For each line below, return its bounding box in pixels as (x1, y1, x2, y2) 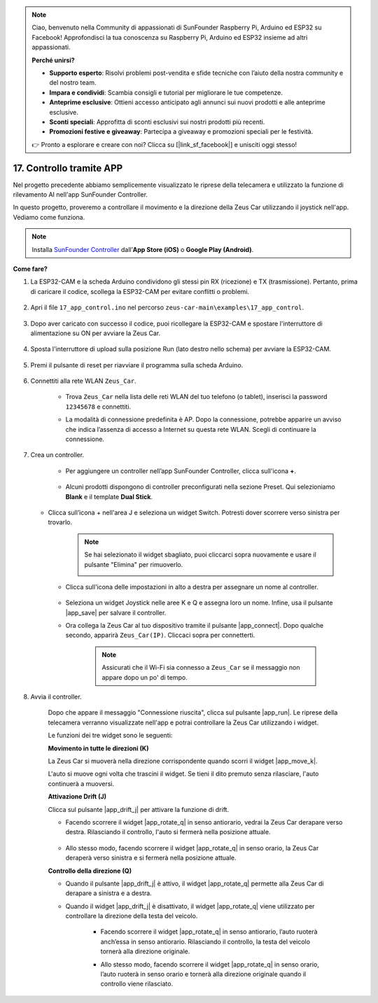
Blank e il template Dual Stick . (65, 492, 153, 500)
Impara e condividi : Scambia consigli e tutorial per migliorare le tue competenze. (49, 88, 283, 97)
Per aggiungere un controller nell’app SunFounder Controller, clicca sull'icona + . (65, 466, 297, 475)
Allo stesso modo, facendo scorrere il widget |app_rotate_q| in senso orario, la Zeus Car (65, 843, 319, 852)
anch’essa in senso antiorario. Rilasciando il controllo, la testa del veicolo (100, 937, 311, 946)
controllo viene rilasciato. (100, 980, 174, 988)
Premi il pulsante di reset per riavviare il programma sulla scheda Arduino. (30, 360, 244, 369)
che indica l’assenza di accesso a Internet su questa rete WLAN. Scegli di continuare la (65, 425, 316, 433)
